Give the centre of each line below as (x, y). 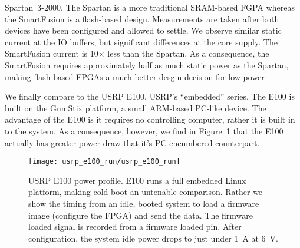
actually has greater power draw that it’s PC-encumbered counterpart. (132, 142)
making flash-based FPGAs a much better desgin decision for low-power (135, 76)
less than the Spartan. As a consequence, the (188, 53)
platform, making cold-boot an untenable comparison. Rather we (146, 192)
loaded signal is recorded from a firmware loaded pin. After (135, 226)
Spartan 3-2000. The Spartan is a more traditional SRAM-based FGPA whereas (150, 7)
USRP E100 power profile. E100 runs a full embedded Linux (137, 180)
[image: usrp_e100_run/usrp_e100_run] (104, 162)
